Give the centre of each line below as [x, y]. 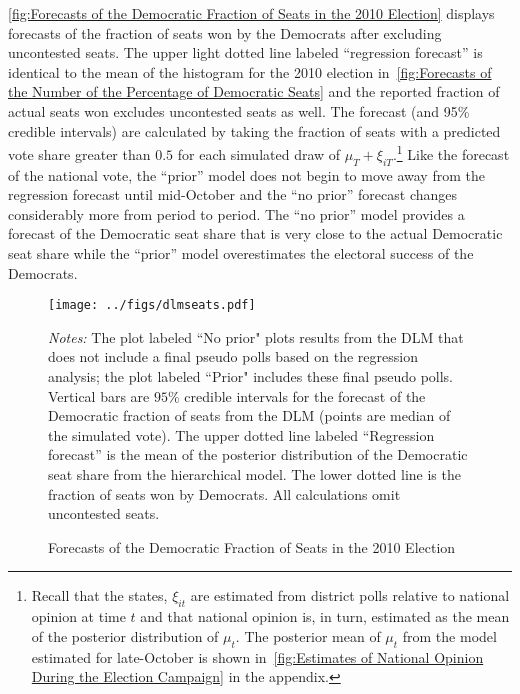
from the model [449, 635]
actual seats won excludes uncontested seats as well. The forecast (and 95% [239, 110]
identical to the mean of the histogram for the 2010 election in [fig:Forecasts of [250, 71]
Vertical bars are [99, 395]
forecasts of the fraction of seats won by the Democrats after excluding [225, 32]
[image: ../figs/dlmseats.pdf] [152, 305]
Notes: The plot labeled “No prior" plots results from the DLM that [256, 336]
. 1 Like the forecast [451, 152]
